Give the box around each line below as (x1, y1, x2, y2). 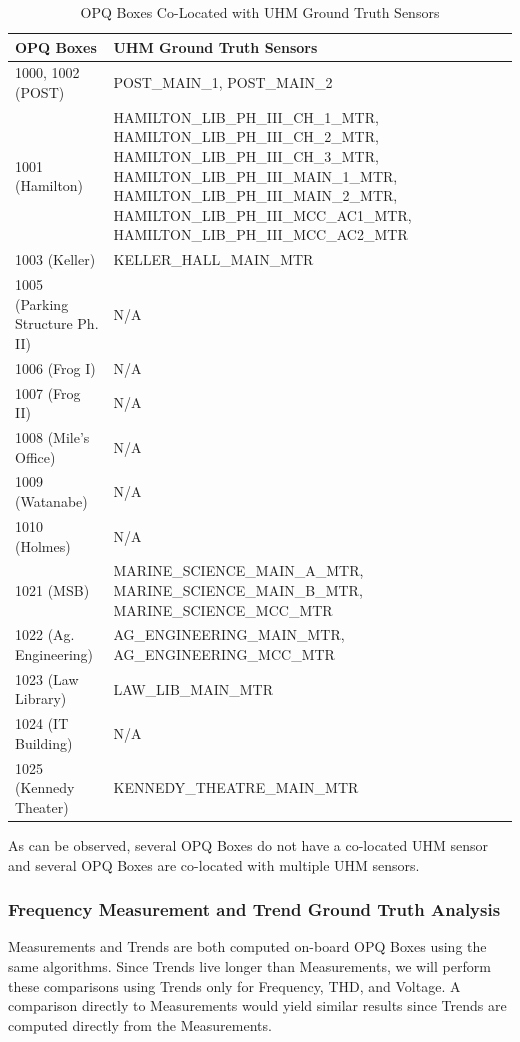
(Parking (15, 293, 69, 314)
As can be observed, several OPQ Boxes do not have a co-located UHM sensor (8, 834, 489, 855)
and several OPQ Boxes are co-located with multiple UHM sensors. (8, 854, 420, 875)
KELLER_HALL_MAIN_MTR (113, 249, 314, 270)
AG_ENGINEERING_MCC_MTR (113, 643, 335, 664)
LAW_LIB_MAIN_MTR (113, 678, 273, 699)
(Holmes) (15, 535, 71, 556)
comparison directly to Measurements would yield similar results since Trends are (8, 995, 507, 1016)
